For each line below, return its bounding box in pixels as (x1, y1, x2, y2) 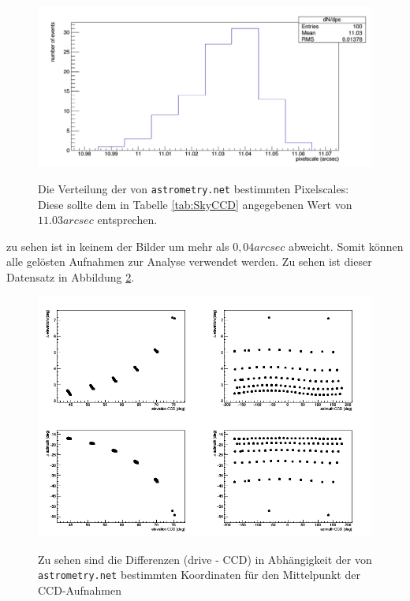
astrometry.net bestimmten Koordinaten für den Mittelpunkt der (38, 566, 360, 583)
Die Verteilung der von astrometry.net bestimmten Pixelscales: (38, 180, 349, 196)
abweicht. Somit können (288, 237, 404, 254)
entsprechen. (97, 211, 158, 228)
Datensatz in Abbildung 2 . (6, 268, 135, 285)
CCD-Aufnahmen (38, 582, 121, 599)
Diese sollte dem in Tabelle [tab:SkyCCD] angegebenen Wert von (38, 196, 352, 212)
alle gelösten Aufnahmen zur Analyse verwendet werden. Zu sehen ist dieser (6, 253, 372, 270)
